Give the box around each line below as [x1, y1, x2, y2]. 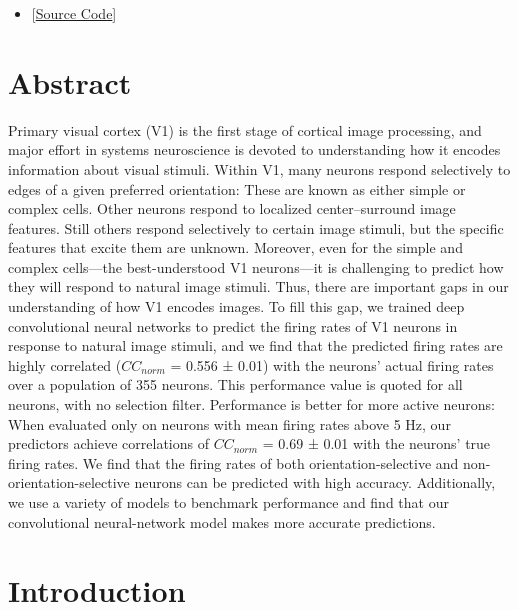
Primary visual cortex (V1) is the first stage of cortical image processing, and [8, 119, 482, 140]
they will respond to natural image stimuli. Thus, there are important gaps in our [8, 276, 509, 297]
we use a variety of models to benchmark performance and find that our [8, 492, 449, 512]
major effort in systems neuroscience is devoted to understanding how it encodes [8, 139, 501, 160]
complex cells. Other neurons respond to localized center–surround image [8, 198, 456, 219]
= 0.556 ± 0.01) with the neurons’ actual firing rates [170, 354, 494, 375]
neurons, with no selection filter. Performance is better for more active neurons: [8, 394, 495, 415]
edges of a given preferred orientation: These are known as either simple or [8, 178, 466, 199]
